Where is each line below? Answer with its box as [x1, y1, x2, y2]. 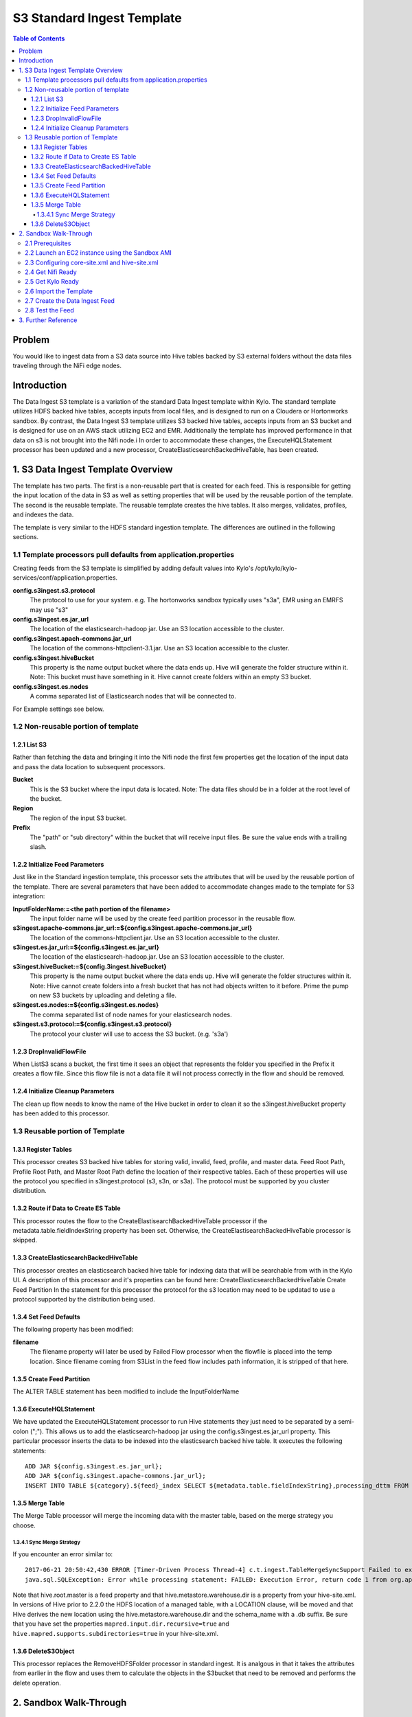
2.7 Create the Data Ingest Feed [25, 297, 115, 305]
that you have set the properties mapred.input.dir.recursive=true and [12, 1619, 229, 1628]
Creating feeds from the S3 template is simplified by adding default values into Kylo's [12, 564, 254, 573]
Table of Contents [12, 34, 65, 43]
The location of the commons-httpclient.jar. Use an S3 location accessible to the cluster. [30, 933, 280, 942]
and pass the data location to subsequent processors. [12, 762, 165, 771]
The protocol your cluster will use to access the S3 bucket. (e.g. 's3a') [30, 1030, 229, 1038]
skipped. [12, 1236, 38, 1244]
